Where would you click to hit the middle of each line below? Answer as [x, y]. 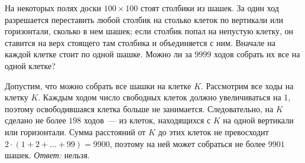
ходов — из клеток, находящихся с [147, 120]
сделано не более [35, 120]
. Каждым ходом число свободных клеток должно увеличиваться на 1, [164, 97]
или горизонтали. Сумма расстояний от [75, 131]
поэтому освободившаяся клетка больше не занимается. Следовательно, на [139, 108]
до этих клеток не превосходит [213, 131]
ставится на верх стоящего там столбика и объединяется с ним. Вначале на [140, 42]
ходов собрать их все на [257, 54]
